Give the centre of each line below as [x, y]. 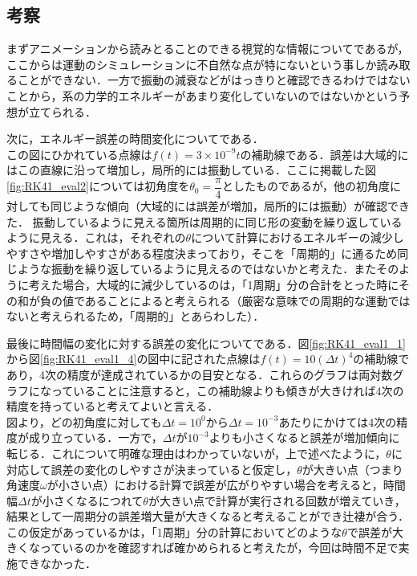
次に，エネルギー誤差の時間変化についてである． [135, 139]
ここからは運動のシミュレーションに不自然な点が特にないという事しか [192, 64]
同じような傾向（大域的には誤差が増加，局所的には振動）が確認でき [230, 206]
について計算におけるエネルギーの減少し [298, 237]
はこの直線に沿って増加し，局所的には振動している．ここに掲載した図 [191, 170]
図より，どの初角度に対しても [84, 421]
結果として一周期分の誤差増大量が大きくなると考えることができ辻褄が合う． [208, 516]
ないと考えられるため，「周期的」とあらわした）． [136, 316]
